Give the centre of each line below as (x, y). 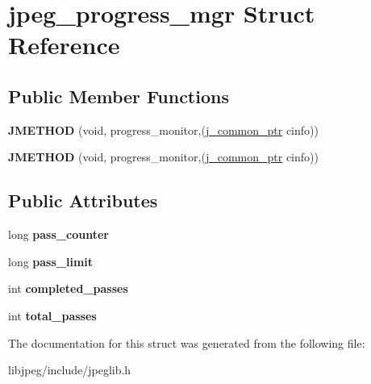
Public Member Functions (119, 96)
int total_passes (52, 315)
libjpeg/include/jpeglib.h (70, 370)
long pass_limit (51, 261)
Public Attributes (83, 200)
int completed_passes (68, 288)
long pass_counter (58, 234)
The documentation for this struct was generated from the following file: (187, 342)
